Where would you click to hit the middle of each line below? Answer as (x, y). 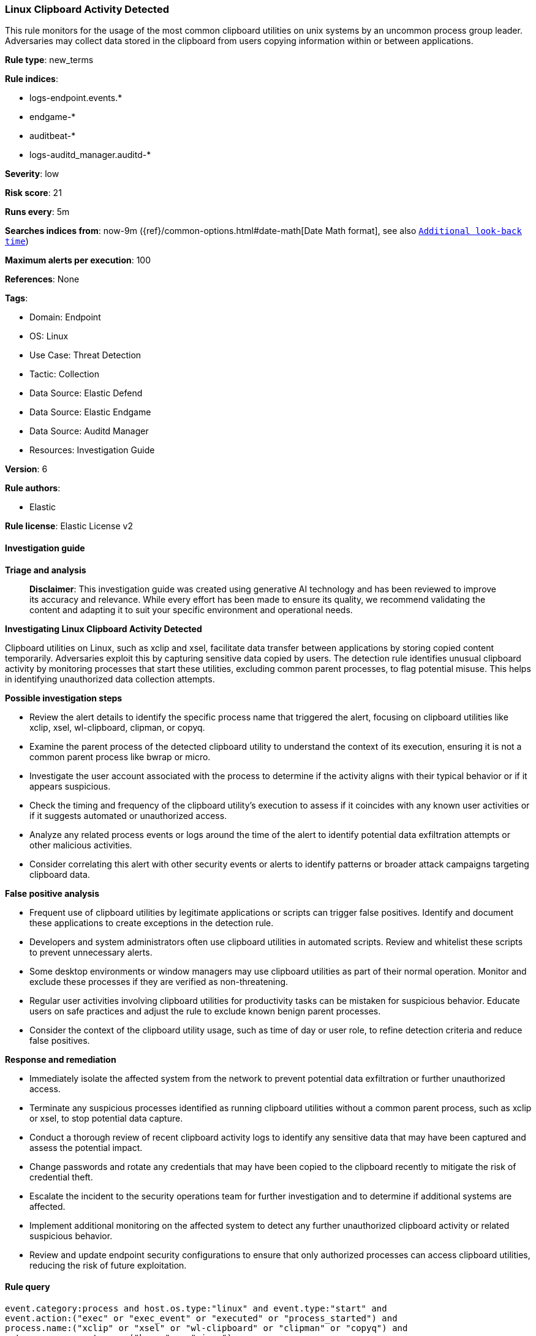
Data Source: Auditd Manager (89, 431)
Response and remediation (61, 1059)
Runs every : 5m (37, 212)
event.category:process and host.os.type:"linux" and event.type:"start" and (196, 1308)
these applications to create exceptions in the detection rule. (152, 923)
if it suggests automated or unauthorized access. (128, 815)
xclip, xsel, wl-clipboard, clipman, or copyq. (117, 727)
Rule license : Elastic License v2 (69, 526)
